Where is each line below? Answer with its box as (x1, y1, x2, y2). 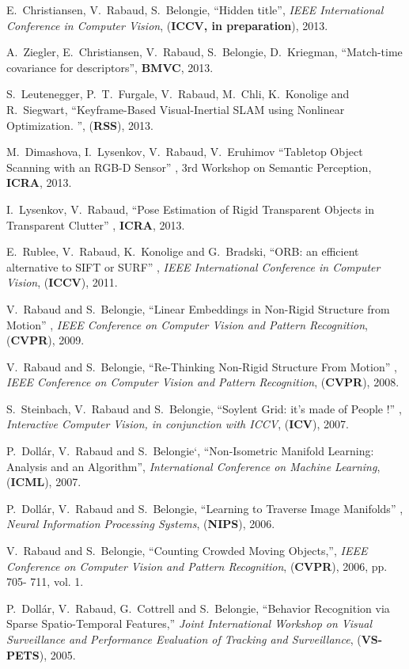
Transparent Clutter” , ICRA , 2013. (6, 216, 185, 233)
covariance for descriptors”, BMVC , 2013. (6, 59, 214, 75)
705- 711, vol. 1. (6, 573, 84, 590)
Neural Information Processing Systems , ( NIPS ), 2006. (6, 515, 275, 532)
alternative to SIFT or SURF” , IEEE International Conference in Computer (6, 258, 381, 275)
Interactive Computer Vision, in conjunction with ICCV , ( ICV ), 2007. (6, 416, 349, 432)
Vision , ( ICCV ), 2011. (6, 274, 118, 291)
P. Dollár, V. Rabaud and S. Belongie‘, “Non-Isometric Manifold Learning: (6, 443, 374, 459)
